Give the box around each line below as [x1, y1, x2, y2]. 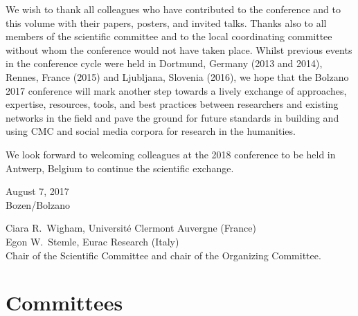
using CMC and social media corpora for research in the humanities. [6, 124, 296, 138]
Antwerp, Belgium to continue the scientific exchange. [6, 160, 234, 175]
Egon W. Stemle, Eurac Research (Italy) [6, 234, 179, 248]
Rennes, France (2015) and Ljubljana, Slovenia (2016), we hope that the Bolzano [6, 69, 349, 84]
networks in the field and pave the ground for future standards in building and [6, 110, 339, 124]
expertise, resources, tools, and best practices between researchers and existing [6, 97, 339, 111]
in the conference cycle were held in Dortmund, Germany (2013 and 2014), [6, 56, 323, 71]
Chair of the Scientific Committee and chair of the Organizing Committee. [6, 248, 321, 262]
